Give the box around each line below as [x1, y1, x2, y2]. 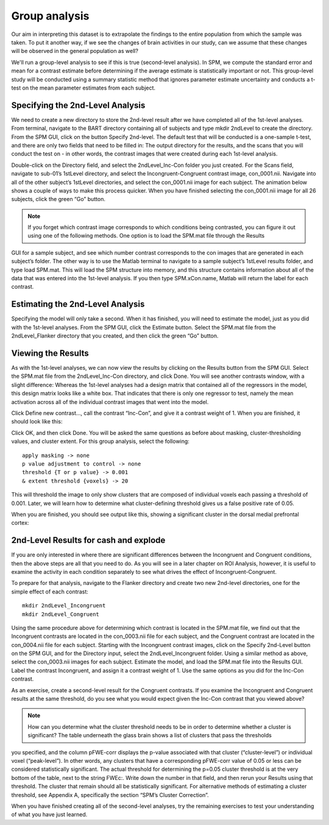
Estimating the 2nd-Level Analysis [11, 299, 145, 310]
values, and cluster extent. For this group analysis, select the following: [11, 437, 190, 445]
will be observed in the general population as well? [11, 48, 138, 55]
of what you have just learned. [11, 811, 88, 818]
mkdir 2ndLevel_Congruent [22, 611, 100, 618]
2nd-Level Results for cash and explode [11, 535, 166, 545]
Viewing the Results [11, 348, 89, 358]
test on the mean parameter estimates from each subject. [11, 84, 155, 91]
